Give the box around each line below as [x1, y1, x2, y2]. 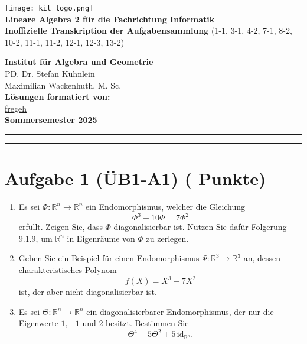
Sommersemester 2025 [5, 113, 97, 126]
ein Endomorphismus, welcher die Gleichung [86, 200, 246, 213]
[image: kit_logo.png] [5, 4, 94, 12]
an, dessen [243, 252, 281, 264]
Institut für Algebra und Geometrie [5, 56, 153, 68]
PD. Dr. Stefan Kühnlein [5, 67, 95, 80]
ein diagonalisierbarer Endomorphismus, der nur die [86, 305, 274, 317]
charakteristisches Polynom [18, 264, 117, 275]
